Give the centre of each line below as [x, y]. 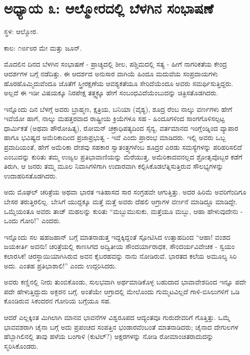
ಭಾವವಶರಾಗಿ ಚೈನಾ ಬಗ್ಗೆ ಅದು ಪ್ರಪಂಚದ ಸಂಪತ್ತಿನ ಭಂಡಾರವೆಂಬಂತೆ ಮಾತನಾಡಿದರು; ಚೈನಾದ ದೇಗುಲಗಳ [121, 327]
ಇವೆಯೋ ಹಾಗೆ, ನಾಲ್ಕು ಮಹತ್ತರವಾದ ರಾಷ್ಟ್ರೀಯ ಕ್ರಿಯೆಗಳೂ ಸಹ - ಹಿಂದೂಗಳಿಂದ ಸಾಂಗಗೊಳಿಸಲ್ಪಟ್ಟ [114, 118]
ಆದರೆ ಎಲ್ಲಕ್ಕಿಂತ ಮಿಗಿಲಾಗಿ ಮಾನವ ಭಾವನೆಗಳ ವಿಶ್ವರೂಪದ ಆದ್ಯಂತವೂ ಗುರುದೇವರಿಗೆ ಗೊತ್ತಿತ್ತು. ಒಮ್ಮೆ [117, 317]
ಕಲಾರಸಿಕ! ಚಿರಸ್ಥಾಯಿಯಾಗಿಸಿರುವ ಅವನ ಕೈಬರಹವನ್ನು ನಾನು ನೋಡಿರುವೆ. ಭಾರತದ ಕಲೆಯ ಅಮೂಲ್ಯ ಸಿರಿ [120, 256]
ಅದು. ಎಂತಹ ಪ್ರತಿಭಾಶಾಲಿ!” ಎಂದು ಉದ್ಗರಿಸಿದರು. [60, 265]
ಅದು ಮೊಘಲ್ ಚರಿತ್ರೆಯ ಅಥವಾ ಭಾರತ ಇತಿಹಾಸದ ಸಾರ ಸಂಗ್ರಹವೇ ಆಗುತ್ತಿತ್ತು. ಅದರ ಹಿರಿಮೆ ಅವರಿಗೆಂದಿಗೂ [125, 192]
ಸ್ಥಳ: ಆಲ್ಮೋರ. [21, 31]
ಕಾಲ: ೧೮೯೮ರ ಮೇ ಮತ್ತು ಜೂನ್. [43, 47]
